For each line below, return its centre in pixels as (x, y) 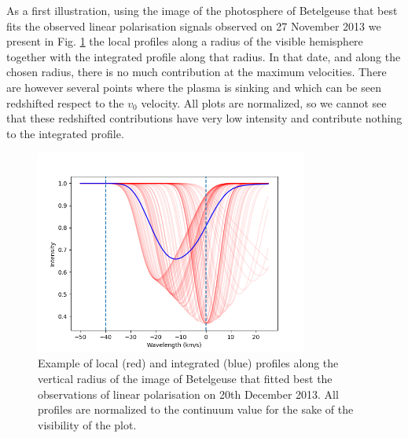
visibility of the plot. (87, 424)
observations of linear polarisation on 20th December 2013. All (188, 394)
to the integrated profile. (65, 133)
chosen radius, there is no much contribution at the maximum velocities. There (197, 72)
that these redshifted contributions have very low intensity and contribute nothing (204, 118)
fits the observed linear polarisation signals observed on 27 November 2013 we (194, 26)
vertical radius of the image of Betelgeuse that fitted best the (185, 378)
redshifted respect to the (65, 102)
